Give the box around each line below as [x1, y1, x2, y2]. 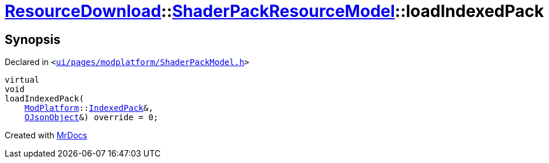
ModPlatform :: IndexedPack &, [24, 103, 153, 113]
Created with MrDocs [5, 130, 88, 141]
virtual [5, 75, 40, 85]
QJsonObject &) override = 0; [24, 113, 159, 123]
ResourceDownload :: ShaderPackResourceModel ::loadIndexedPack [5, 1, 544, 21]
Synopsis [5, 32, 61, 47]
